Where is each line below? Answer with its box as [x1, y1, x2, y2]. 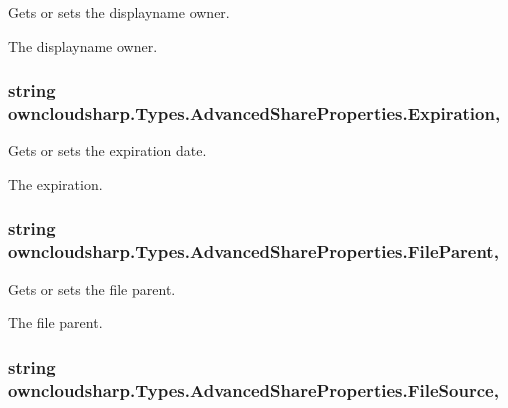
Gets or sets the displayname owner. [8, 2, 230, 22]
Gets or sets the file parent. [8, 278, 176, 299]
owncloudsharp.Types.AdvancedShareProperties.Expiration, [8, 101, 501, 126]
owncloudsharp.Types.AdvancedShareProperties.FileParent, [8, 239, 499, 264]
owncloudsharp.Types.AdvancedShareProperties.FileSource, [8, 377, 499, 402]
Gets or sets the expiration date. [8, 140, 207, 161]
